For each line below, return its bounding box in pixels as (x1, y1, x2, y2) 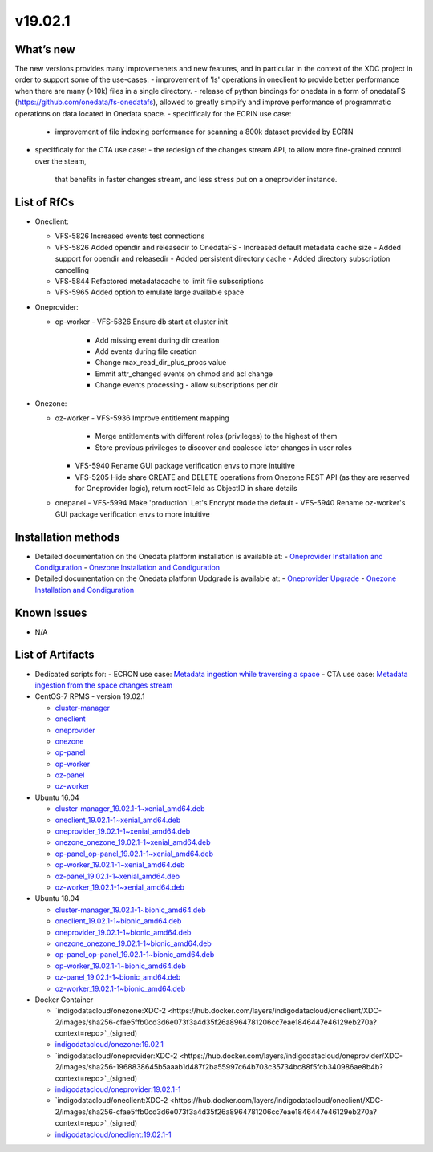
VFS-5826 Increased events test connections (55, 231, 205, 241)
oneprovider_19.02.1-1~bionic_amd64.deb (55, 927, 192, 937)
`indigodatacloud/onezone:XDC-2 (55, 1006, 167, 1016)
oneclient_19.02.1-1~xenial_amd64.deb (55, 815, 181, 825)
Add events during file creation (95, 347, 197, 356)
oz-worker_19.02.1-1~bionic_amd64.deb (55, 984, 186, 993)
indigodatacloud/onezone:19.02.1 (55, 1040, 164, 1049)
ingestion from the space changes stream (34, 680, 173, 690)
